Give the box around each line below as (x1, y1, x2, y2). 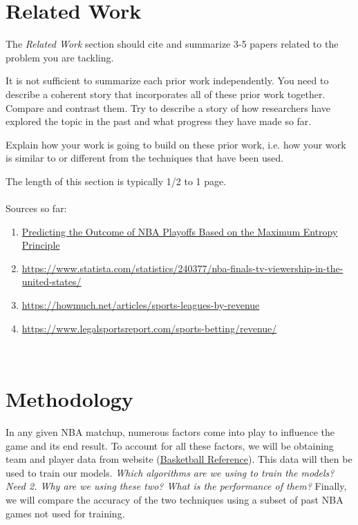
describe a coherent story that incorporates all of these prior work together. (6, 86, 326, 101)
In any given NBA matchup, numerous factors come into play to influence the (6, 424, 335, 439)
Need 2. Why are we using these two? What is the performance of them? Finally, (6, 479, 347, 493)
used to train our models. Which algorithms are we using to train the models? (6, 465, 335, 479)
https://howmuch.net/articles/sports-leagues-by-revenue (21, 298, 260, 312)
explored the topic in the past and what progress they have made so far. (6, 114, 312, 128)
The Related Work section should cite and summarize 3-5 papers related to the (6, 37, 339, 51)
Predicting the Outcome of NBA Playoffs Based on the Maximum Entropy (21, 224, 338, 238)
